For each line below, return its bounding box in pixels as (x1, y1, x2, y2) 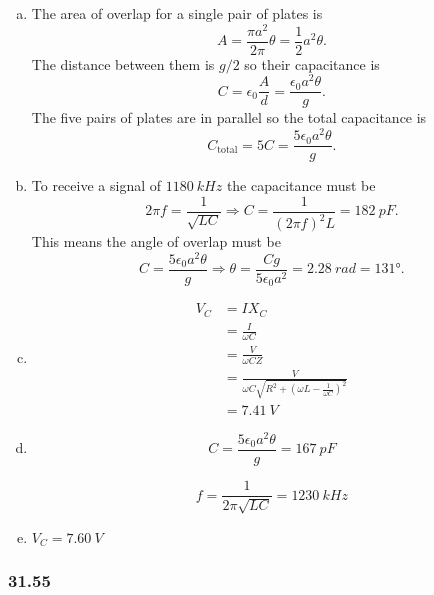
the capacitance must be (226, 175, 376, 196)
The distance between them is (31, 53, 215, 74)
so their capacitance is (244, 53, 380, 74)
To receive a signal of (31, 175, 162, 196)
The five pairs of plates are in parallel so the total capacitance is (31, 107, 427, 128)
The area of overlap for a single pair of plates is (31, 3, 323, 23)
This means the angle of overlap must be (31, 231, 281, 252)
